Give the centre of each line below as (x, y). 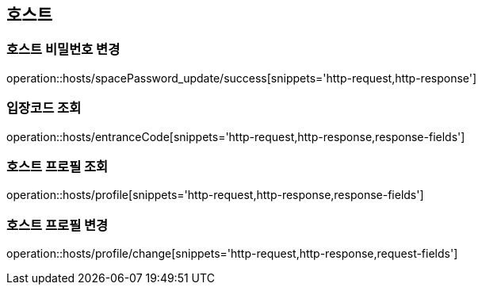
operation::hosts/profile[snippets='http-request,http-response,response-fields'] (215, 195)
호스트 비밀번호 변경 (63, 50)
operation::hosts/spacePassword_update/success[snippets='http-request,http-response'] (242, 78)
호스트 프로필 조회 (57, 166)
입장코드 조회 (44, 108)
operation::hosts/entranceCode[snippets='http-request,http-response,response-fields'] (236, 136)
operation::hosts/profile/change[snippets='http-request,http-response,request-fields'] (232, 254)
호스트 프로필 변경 (57, 225)
